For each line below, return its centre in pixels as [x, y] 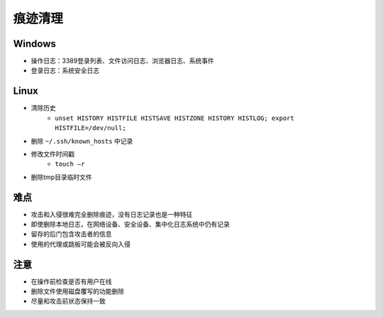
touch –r [70, 164]
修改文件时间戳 [52, 154]
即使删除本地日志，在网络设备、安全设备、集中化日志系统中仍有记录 [130, 224]
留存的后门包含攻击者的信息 [71, 234]
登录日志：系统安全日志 [65, 70]
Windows [34, 44]
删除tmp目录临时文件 [61, 177]
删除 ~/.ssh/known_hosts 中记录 [82, 141]
